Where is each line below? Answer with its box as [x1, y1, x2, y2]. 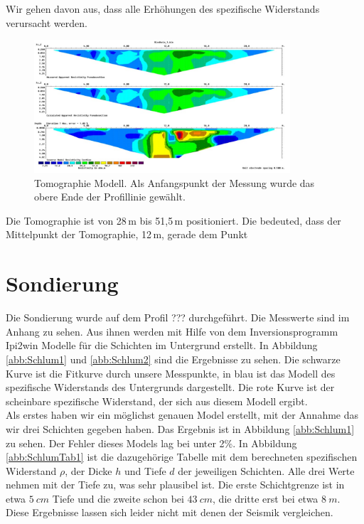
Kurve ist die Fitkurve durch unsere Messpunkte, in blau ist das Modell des [6, 365, 336, 380]
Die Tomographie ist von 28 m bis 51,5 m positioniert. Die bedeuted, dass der [6, 213, 341, 228]
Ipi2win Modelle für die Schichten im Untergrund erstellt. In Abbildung [6, 338, 318, 353]
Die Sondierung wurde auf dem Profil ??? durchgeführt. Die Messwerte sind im [6, 310, 350, 325]
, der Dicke [65, 463, 112, 478]
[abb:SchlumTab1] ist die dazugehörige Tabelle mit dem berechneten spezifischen [6, 449, 358, 464]
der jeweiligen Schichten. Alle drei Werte [178, 463, 355, 478]
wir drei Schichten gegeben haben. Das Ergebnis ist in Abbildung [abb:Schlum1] [6, 421, 355, 436]
